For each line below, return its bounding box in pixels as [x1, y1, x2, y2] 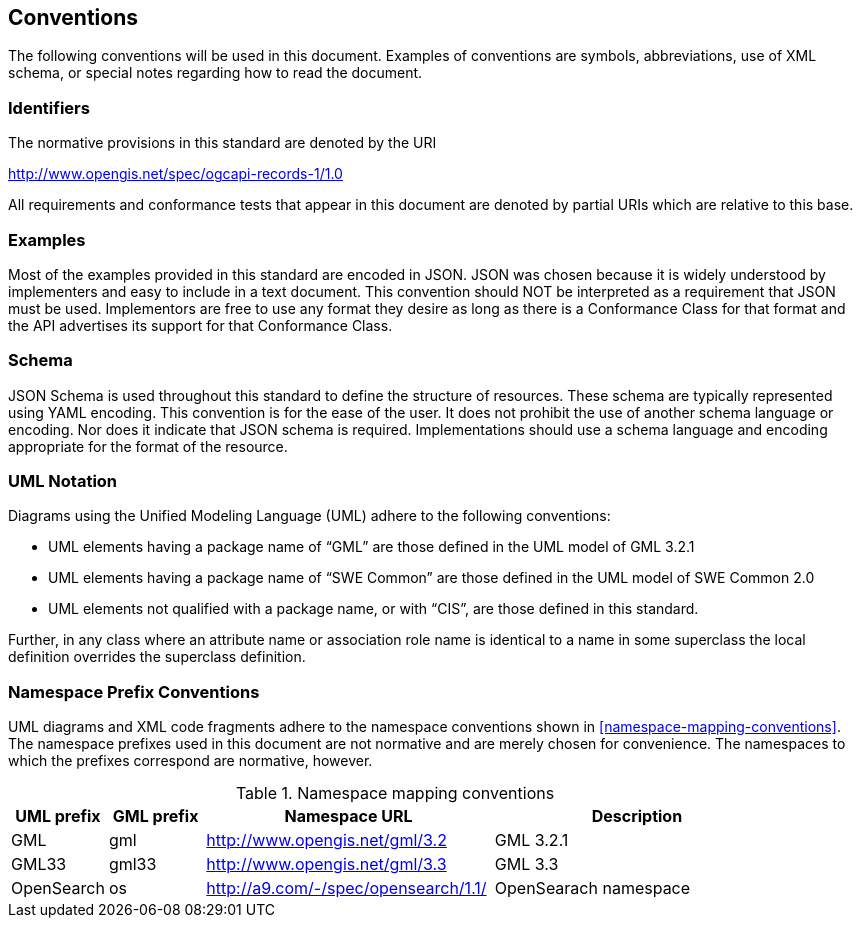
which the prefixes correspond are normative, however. [8, 752, 373, 770]
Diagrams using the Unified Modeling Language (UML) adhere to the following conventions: [8, 507, 611, 525]
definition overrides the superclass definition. [8, 648, 306, 666]
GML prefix [112, 806, 199, 827]
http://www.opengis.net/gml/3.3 [206, 854, 447, 875]
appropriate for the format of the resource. [8, 437, 288, 455]
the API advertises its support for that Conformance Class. [8, 316, 393, 334]
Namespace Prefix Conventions [8, 681, 260, 702]
